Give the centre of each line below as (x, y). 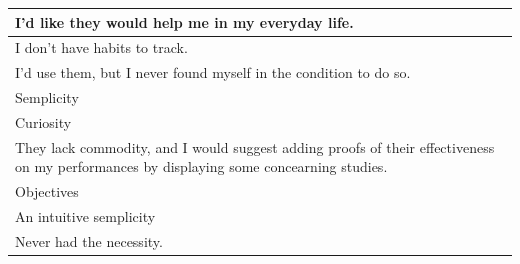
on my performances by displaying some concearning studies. (201, 166)
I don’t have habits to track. (101, 47)
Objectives (47, 191)
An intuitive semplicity (85, 216)
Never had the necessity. (89, 240)
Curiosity (43, 121)
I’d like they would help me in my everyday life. (184, 21)
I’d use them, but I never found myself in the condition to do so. (213, 72)
